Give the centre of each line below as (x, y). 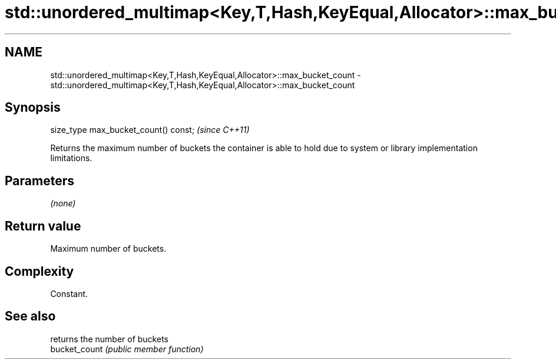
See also (30, 316)
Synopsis (33, 108)
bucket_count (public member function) (127, 349)
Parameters (39, 181)
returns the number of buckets (109, 339)
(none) (63, 203)
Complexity (39, 271)
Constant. (69, 293)
